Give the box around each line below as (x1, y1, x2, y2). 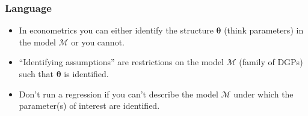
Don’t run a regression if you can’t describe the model (19, 87, 218, 100)
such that (19, 68, 54, 80)
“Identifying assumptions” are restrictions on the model (19, 56, 224, 68)
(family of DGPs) (239, 56, 303, 68)
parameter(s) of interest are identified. (19, 99, 160, 112)
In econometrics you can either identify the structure (19, 24, 214, 36)
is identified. (64, 68, 109, 80)
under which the (233, 87, 294, 100)
